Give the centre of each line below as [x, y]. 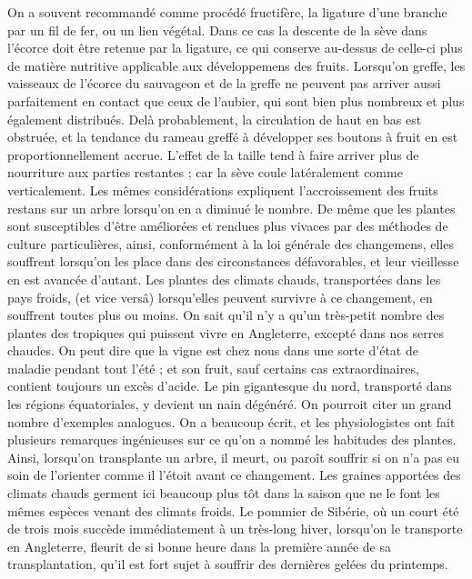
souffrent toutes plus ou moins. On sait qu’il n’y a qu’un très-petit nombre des [226, 315]
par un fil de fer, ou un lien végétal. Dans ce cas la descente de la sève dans [217, 30]
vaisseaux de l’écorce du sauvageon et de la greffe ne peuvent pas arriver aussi [224, 83]
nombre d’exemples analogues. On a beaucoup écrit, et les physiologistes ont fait [231, 421]
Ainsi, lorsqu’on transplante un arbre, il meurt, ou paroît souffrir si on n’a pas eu [234, 457]
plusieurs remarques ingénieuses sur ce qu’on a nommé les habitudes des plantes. [232, 439]
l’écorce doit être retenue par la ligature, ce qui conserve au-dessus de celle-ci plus [235, 48]
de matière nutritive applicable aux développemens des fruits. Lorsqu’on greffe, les [236, 65]
